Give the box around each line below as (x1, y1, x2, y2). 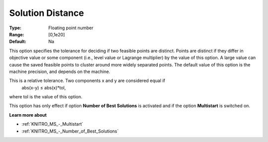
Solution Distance (9, 7, 84, 18)
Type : (9, 25, 22, 31)
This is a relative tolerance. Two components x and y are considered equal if (9, 77, 166, 84)
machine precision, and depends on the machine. (9, 69, 110, 74)
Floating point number (48, 25, 94, 31)
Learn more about (9, 112, 47, 118)
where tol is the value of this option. (9, 94, 83, 100)
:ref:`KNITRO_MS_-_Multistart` (21, 121, 84, 127)
